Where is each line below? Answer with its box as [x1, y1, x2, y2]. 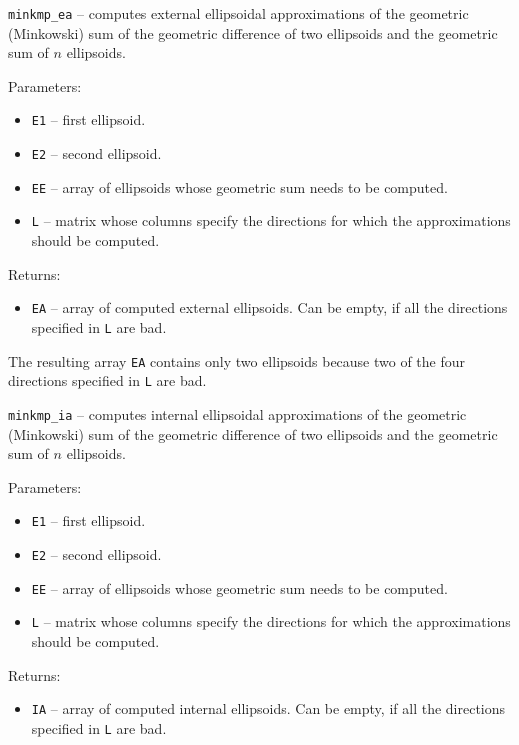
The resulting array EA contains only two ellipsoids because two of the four [8, 350, 466, 371]
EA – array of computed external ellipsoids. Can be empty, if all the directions [31, 297, 508, 318]
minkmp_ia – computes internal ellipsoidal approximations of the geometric [8, 403, 467, 424]
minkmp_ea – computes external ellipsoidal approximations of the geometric [8, 3, 469, 23]
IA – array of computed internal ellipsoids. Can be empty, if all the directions [31, 698, 506, 719]
